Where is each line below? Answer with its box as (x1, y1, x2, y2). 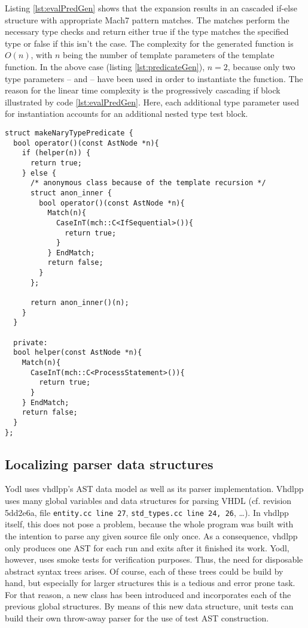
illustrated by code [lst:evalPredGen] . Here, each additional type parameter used (5, 95, 299, 108)
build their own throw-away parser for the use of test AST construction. (5, 612, 269, 624)
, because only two (227, 60, 295, 73)
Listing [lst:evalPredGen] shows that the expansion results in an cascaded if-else (5, 2, 297, 14)
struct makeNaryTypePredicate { (5, 128, 133, 137)
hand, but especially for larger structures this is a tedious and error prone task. (5, 576, 295, 589)
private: (13, 338, 48, 347)
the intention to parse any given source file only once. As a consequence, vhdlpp (5, 529, 298, 542)
